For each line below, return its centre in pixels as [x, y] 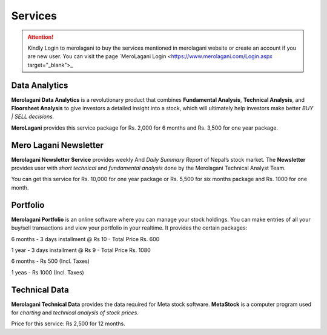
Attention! [41, 37]
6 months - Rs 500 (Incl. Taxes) [51, 261]
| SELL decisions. [33, 117]
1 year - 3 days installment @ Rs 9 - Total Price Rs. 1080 [81, 250]
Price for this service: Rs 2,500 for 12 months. [68, 323]
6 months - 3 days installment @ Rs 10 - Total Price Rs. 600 [85, 239]
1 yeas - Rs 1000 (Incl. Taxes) [48, 272]
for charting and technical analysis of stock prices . [75, 313]
